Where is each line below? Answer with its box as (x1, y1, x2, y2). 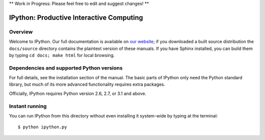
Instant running (9, 103, 47, 110)
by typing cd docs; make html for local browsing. (9, 52, 115, 58)
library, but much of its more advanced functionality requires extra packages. (9, 81, 165, 88)
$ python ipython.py (18, 124, 67, 130)
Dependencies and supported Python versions (9, 64, 123, 71)
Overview (9, 28, 33, 35)
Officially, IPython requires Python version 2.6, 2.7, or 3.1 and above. (9, 91, 147, 96)
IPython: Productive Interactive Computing (9, 13, 143, 22)
